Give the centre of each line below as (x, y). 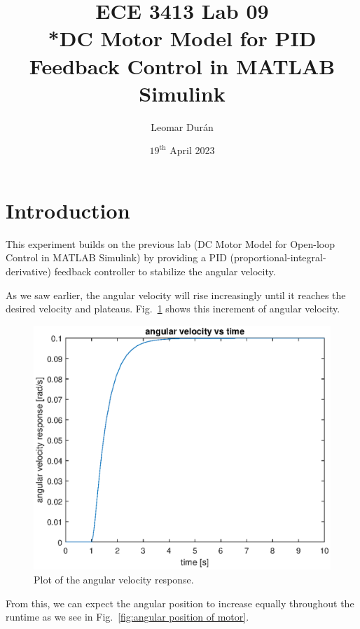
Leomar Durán (182, 126)
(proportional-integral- (278, 257)
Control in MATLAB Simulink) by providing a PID (116, 257)
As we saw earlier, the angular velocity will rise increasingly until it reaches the (176, 295)
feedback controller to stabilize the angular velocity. (165, 271)
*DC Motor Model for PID (182, 38)
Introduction (68, 210)
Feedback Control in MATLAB (182, 65)
